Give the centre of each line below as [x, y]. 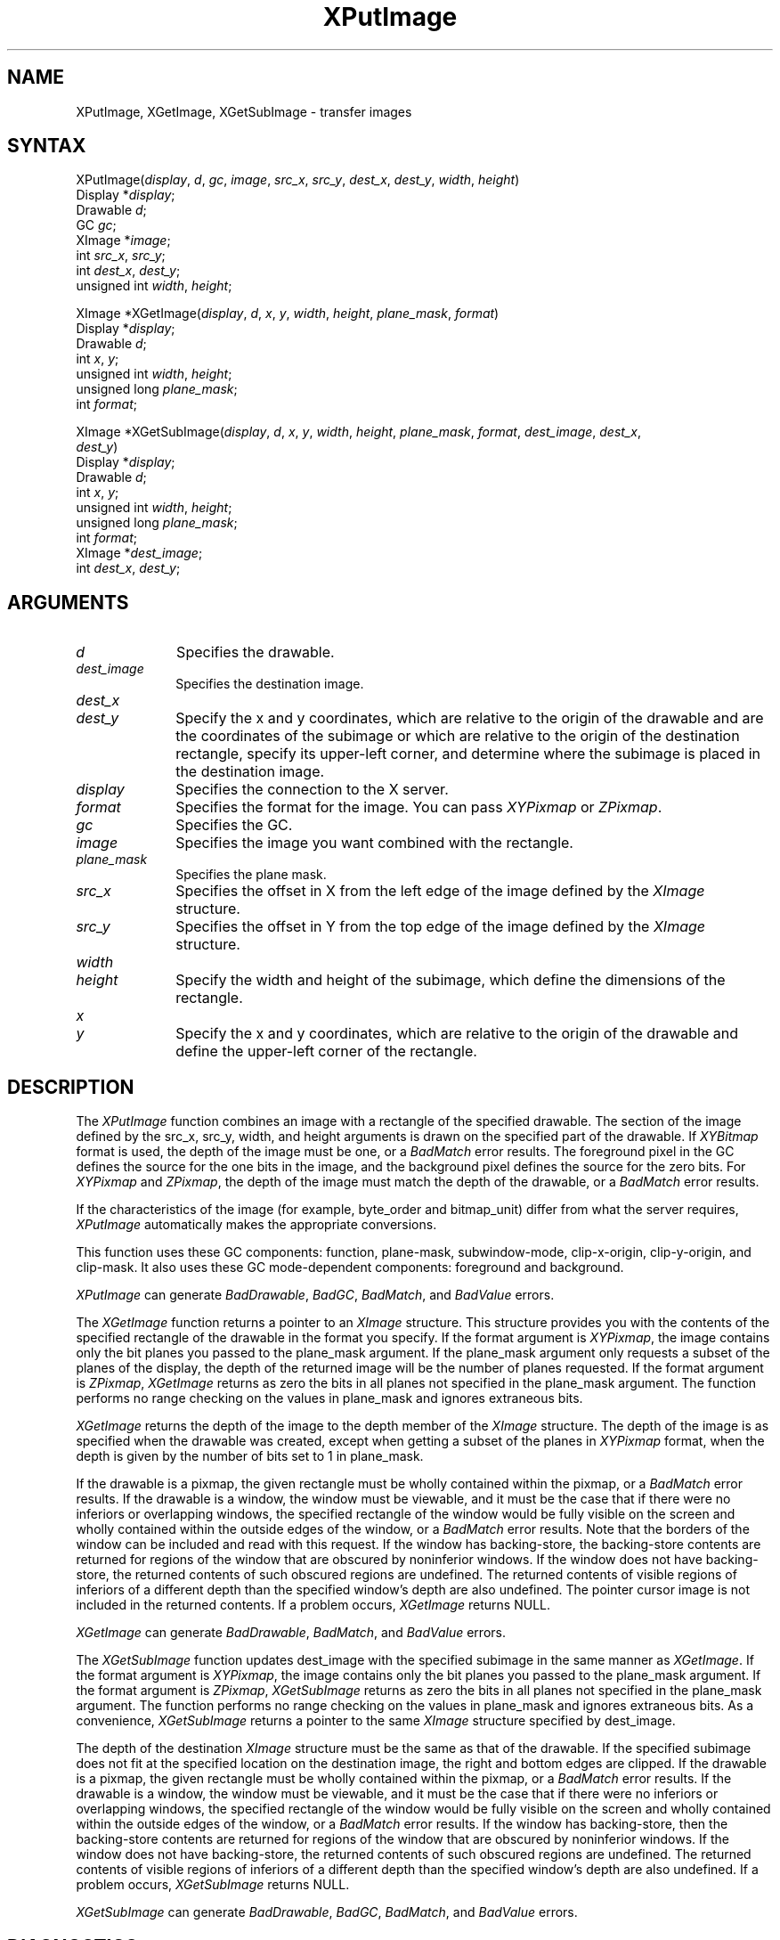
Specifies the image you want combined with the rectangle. [374, 843]
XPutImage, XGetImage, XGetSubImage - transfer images [244, 111]
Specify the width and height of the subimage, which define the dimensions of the [451, 980]
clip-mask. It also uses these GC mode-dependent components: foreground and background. [350, 1268]
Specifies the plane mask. [251, 875]
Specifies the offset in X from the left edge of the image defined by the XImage [440, 891]
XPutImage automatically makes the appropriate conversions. [256, 1225]
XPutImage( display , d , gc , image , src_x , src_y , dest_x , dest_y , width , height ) [298, 180]
